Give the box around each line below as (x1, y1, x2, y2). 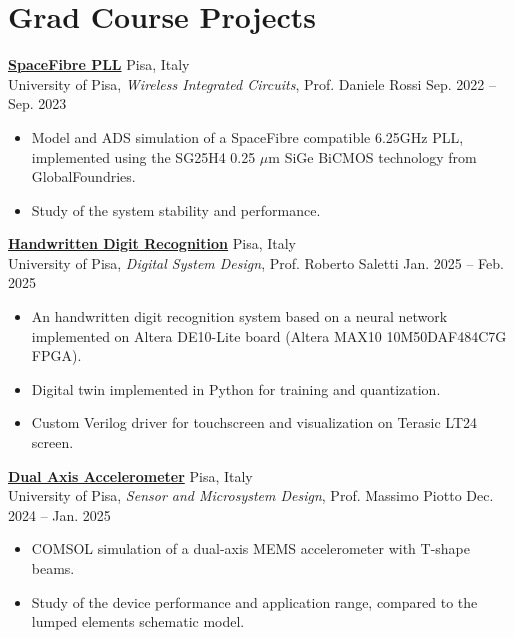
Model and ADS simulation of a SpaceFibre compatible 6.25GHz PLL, (31, 126, 464, 147)
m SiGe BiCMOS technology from (268, 146, 477, 167)
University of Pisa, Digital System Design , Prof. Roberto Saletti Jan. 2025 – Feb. (8, 252, 504, 273)
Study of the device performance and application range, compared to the (31, 591, 478, 612)
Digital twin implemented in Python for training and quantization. (31, 378, 441, 399)
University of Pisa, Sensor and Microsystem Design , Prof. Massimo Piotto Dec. (8, 485, 494, 506)
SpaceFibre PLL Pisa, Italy (8, 54, 190, 75)
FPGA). (31, 345, 82, 366)
